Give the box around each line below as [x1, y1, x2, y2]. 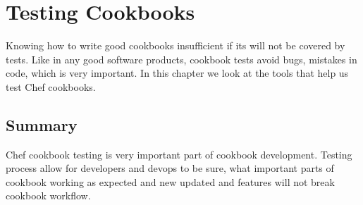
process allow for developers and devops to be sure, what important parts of [6, 161, 334, 175]
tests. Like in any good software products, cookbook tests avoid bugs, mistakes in [6, 51, 357, 66]
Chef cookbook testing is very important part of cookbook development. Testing [6, 147, 352, 161]
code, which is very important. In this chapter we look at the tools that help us [6, 66, 349, 80]
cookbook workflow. [6, 188, 91, 203]
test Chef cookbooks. [6, 79, 96, 94]
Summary [6, 113, 78, 135]
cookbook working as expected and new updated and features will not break [6, 174, 335, 189]
